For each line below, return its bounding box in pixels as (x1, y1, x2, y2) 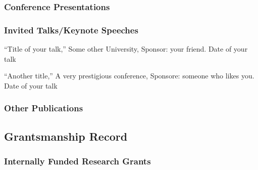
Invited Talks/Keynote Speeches (4, 23, 138, 36)
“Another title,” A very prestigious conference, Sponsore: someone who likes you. (4, 70, 254, 81)
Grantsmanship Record (4, 128, 128, 144)
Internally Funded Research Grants (4, 154, 151, 167)
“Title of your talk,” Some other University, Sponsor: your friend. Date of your (4, 44, 248, 54)
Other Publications (4, 102, 83, 114)
